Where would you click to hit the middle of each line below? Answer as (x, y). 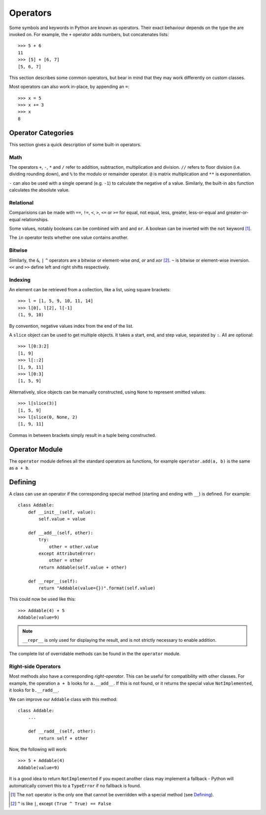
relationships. (35, 219)
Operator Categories (41, 133)
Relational (21, 202)
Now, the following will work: (38, 749)
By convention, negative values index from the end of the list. (71, 326)
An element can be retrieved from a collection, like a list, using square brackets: (90, 290)
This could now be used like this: (42, 599)
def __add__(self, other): (61, 533)
